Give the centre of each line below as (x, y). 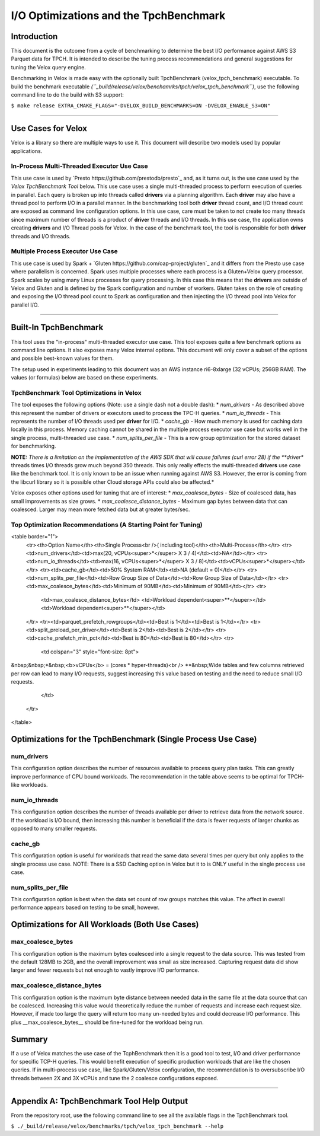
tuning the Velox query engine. (48, 67)
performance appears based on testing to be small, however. (85, 908)
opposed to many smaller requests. (54, 828)
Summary (29, 1039)
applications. (27, 151)
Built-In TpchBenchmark (57, 328)
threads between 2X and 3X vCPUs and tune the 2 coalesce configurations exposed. (115, 1078)
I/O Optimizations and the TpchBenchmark (118, 15)
